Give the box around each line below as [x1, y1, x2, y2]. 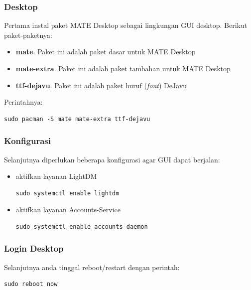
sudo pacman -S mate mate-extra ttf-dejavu [4, 115, 150, 123]
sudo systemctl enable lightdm [15, 189, 120, 197]
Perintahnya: [4, 97, 43, 107]
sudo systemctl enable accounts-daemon [15, 223, 148, 230]
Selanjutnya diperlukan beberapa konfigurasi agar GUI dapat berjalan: [4, 154, 220, 164]
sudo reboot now [4, 281, 58, 288]
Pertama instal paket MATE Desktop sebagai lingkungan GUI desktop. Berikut [4, 20, 248, 30]
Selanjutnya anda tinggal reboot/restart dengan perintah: [4, 262, 180, 272]
